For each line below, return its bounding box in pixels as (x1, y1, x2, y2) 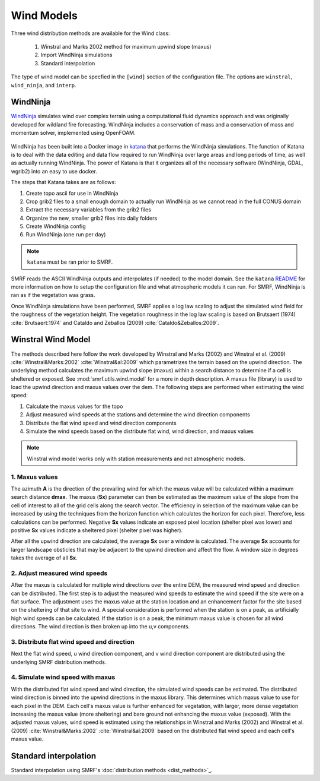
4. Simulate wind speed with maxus (11, 673, 116, 681)
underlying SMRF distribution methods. (11, 658, 107, 665)
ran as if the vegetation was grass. (11, 292, 95, 299)
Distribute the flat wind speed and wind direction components (25, 419, 177, 426)
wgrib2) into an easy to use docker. (11, 167, 98, 175)
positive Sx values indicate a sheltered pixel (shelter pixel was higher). (11, 526, 183, 534)
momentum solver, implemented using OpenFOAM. (11, 129, 136, 137)
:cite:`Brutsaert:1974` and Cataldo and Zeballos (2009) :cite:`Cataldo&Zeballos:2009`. (11, 319, 219, 326)
